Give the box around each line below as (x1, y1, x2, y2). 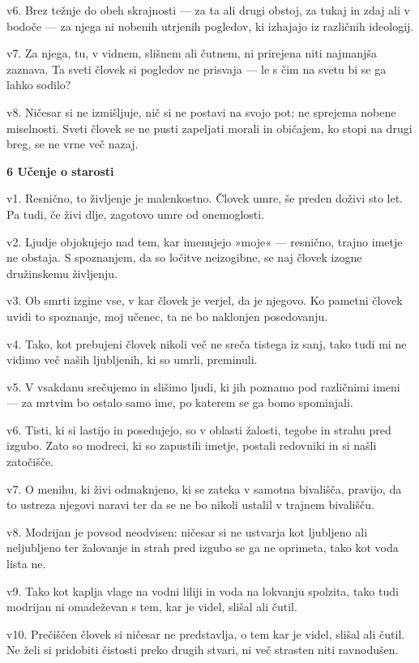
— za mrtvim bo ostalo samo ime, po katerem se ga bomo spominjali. (6, 394, 353, 411)
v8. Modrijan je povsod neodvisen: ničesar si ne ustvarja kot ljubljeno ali (6, 523, 368, 540)
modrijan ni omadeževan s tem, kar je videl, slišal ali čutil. (6, 598, 297, 615)
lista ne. (6, 555, 46, 572)
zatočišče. (6, 453, 54, 470)
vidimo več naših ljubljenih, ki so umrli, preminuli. (6, 351, 258, 368)
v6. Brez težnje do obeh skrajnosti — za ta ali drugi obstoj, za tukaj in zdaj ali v (6, 2, 410, 18)
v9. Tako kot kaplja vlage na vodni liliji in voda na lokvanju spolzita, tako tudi (6, 582, 399, 599)
